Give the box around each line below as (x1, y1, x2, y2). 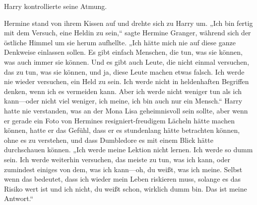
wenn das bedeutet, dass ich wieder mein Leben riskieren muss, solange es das (4, 174, 241, 184)
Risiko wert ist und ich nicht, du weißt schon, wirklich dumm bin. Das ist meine (4, 183, 247, 194)
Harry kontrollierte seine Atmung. (4, 1, 107, 11)
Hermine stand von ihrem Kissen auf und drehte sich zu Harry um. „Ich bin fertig (4, 17, 253, 28)
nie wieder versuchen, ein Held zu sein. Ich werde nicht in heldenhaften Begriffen (4, 76, 249, 87)
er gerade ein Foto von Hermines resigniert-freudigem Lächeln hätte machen (4, 115, 235, 125)
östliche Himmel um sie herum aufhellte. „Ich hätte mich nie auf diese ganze (4, 37, 236, 47)
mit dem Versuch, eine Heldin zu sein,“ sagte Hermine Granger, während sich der (4, 27, 251, 38)
